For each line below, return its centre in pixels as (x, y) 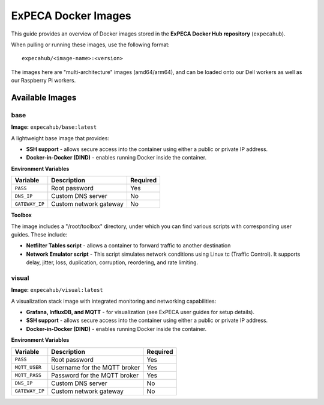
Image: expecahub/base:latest (54, 127)
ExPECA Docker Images (71, 16)
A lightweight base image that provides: (60, 138)
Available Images (44, 97)
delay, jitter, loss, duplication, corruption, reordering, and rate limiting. (112, 262)
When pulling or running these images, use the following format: (91, 45)
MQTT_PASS (28, 375)
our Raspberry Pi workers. (43, 81)
